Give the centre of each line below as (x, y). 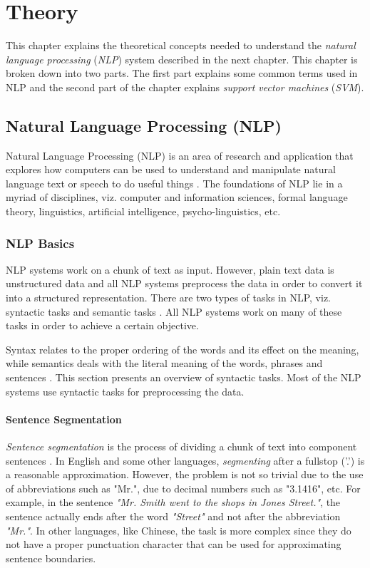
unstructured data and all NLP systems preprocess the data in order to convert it (184, 283)
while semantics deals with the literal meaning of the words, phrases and (164, 363)
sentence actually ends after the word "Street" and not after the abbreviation (173, 516)
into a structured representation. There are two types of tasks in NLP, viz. (168, 298)
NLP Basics (40, 243)
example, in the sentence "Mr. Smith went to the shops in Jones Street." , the (173, 502)
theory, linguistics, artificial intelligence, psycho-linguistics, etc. (143, 211)
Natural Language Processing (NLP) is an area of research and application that (180, 155)
